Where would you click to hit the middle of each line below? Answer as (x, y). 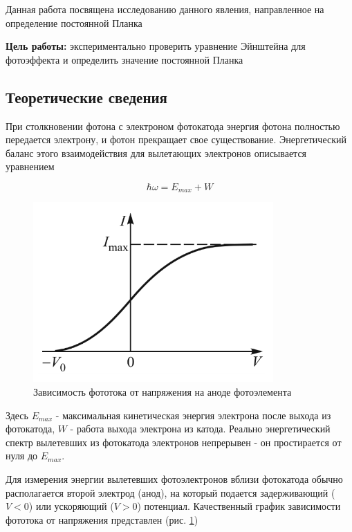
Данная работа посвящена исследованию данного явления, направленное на (165, 9)
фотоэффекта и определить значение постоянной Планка (124, 59)
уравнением (30, 166)
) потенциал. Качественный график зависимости (239, 506)
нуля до (22, 456)
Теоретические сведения (86, 97)
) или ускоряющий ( (71, 506)
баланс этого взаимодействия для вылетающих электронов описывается (156, 153)
